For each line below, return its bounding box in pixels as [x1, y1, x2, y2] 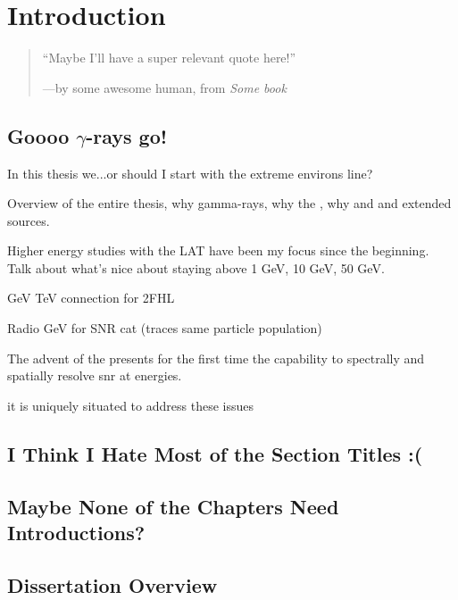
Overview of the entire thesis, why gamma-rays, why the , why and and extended [7, 194, 452, 212]
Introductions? [7, 519, 146, 546]
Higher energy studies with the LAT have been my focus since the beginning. [7, 241, 429, 260]
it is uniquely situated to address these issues [7, 396, 254, 414]
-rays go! [86, 121, 168, 149]
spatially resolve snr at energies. [7, 366, 182, 385]
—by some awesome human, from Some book [42, 78, 287, 96]
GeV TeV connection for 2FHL [7, 288, 175, 307]
